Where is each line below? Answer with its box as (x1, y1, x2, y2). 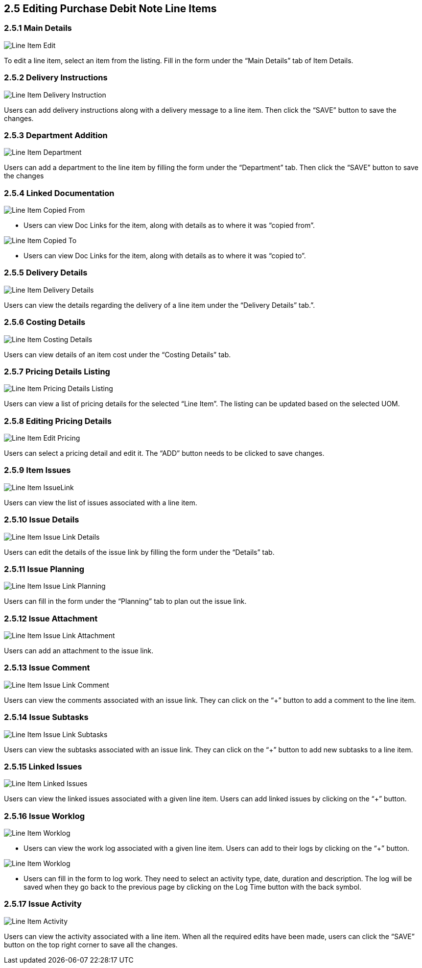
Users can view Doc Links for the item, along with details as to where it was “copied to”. (23, 251, 306, 260)
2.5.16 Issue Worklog (4, 811, 85, 821)
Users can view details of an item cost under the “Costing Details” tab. (4, 350, 231, 359)
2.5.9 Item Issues (4, 465, 71, 475)
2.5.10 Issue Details (4, 515, 79, 525)
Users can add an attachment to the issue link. (4, 646, 154, 655)
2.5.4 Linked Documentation (4, 188, 115, 198)
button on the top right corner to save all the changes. (4, 940, 178, 949)
